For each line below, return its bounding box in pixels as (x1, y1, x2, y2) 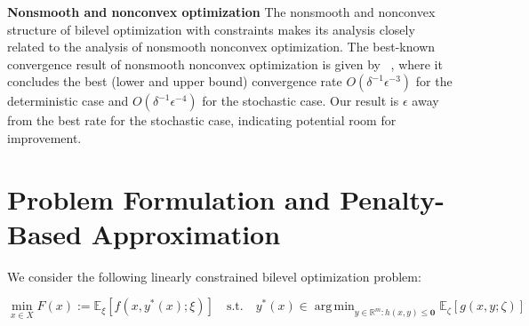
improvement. (7, 128, 82, 147)
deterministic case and (7, 91, 129, 110)
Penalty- (340, 180, 445, 217)
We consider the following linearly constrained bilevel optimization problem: (7, 266, 421, 285)
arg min (314, 300, 355, 314)
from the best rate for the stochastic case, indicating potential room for (7, 111, 397, 130)
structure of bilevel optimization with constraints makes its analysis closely (7, 20, 415, 38)
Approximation (91, 215, 281, 251)
